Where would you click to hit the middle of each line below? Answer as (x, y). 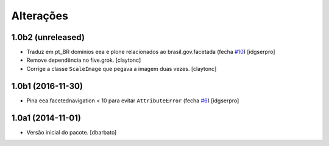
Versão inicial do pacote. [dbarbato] (72, 132)
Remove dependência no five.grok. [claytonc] (84, 60)
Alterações (40, 16)
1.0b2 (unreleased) (48, 37)
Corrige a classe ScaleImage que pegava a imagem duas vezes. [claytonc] (122, 68)
